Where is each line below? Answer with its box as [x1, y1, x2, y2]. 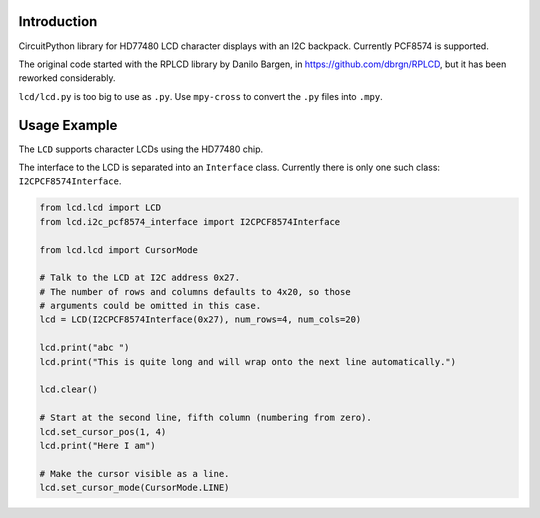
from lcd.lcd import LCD [39, 202, 162, 214]
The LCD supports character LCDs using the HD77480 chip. [18, 143, 264, 155]
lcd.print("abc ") [39, 342, 130, 354]
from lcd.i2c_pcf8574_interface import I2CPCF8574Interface [39, 216, 341, 227]
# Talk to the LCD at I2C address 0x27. [39, 272, 240, 284]
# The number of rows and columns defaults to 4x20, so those [39, 286, 351, 297]
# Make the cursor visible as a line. [39, 468, 230, 479]
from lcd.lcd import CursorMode [39, 244, 199, 255]
